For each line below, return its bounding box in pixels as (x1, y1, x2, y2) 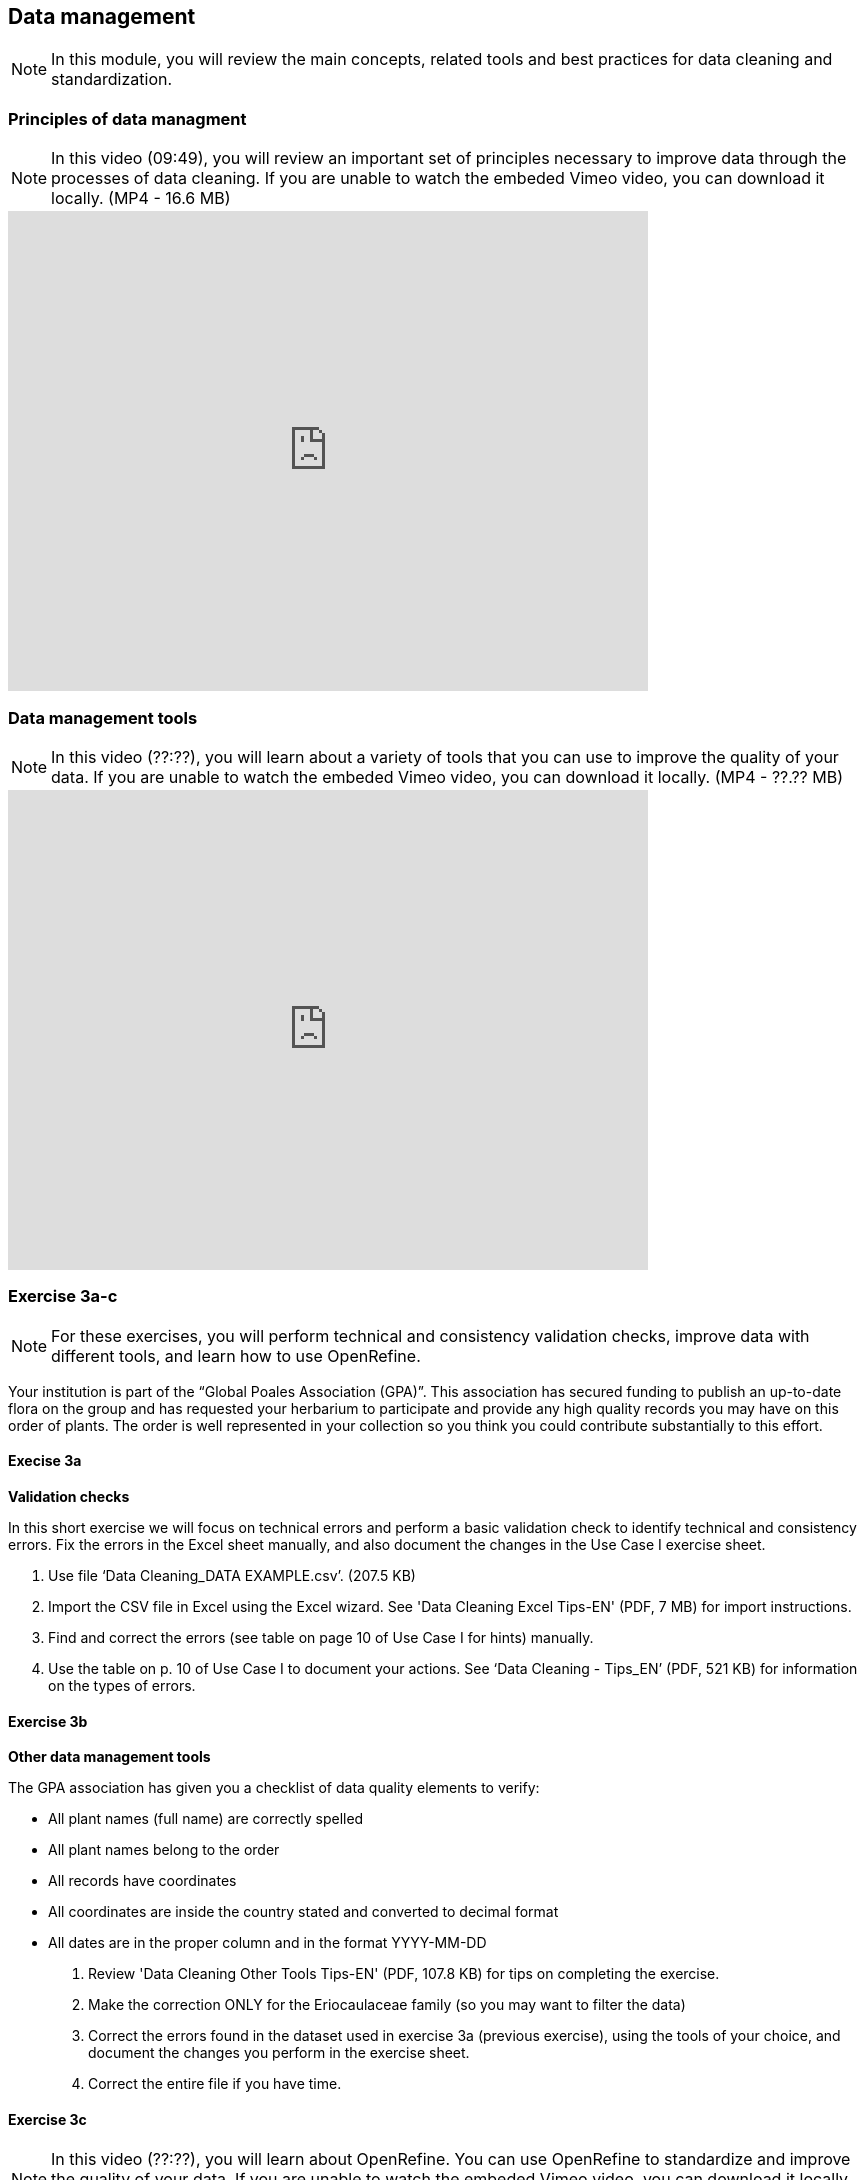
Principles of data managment (8, 108, 247, 129)
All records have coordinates (48, 1872, 237, 1890)
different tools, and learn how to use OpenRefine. (51, 1345, 421, 1366)
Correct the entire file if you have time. (88, 2075, 342, 2093)
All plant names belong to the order (48, 1841, 280, 1859)
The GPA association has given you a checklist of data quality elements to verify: (8, 1779, 540, 1797)
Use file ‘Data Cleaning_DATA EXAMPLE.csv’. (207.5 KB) (48, 1566, 416, 1584)
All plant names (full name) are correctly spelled (48, 1810, 364, 1828)
